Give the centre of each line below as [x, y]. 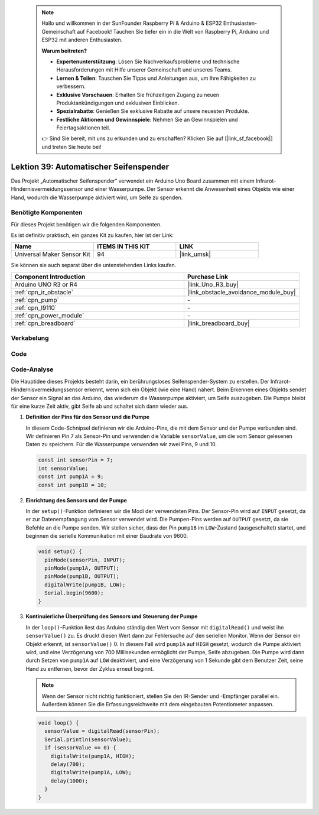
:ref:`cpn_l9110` [36, 307]
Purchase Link [208, 277]
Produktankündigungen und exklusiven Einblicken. [118, 103]
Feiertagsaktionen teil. [83, 128]
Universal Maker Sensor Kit [53, 254]
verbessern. [71, 86]
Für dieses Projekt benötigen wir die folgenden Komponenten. [86, 224]
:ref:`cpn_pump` [37, 300]
